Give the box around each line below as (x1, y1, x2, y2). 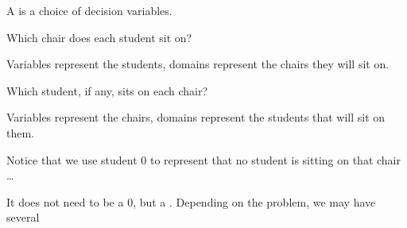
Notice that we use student (6, 151, 138, 168)
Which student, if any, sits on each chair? (6, 82, 208, 99)
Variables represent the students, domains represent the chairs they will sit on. (6, 56, 390, 72)
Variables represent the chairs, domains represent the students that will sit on (6, 109, 386, 126)
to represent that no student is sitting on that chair (149, 151, 401, 168)
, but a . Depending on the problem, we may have (133, 193, 376, 210)
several (6, 209, 40, 226)
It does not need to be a (6, 193, 124, 210)
